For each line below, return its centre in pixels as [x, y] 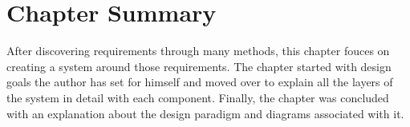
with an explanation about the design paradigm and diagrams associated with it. [205, 113]
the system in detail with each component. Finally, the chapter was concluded [198, 97]
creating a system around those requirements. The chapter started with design [199, 66]
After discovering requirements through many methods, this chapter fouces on [198, 51]
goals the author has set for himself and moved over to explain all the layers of [200, 82]
